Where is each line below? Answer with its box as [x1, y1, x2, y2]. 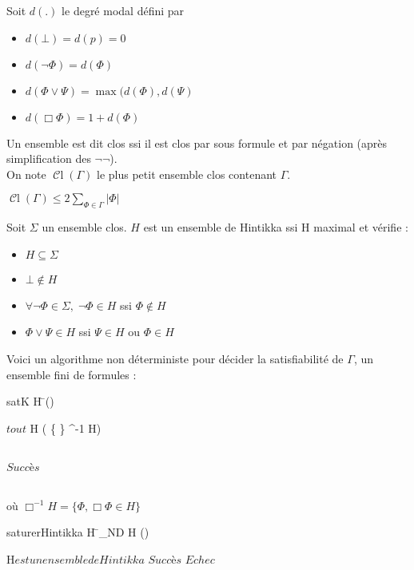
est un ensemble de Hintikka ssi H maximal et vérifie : [143, 219, 408, 236]
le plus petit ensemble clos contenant [97, 165, 277, 182]
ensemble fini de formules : [6, 366, 137, 382]
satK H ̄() [6, 393, 54, 410]
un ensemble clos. [42, 219, 127, 236]
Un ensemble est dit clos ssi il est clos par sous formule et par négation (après [6, 134, 388, 151]
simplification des [6, 150, 91, 167]
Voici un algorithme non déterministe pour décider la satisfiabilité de [6, 350, 344, 366]
